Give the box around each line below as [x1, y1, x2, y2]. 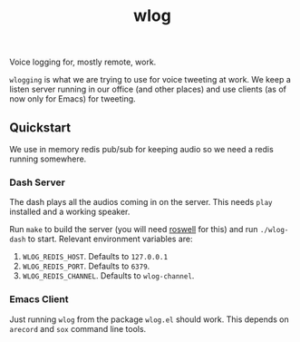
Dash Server [9, 176, 65, 189]
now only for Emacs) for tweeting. [9, 93, 136, 104]
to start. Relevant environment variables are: [27, 233, 193, 245]
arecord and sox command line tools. [9, 323, 147, 334]
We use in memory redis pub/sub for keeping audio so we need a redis [9, 144, 274, 154]
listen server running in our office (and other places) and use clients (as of [9, 83, 287, 95]
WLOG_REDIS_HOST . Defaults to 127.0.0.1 [22, 251, 169, 262]
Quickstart [9, 120, 72, 135]
